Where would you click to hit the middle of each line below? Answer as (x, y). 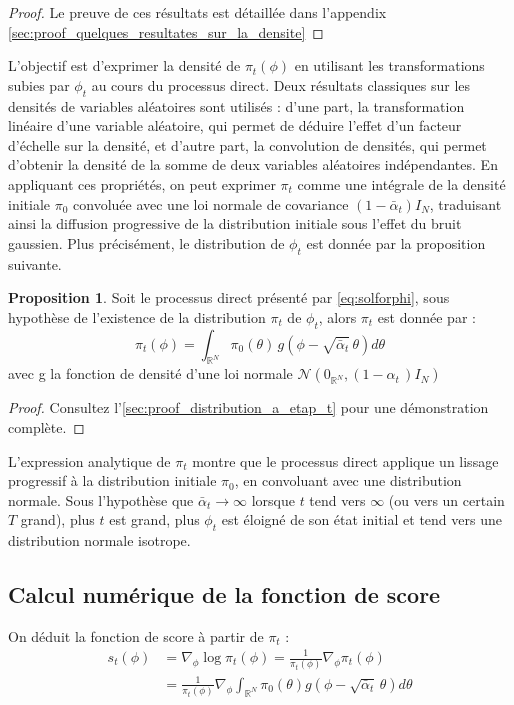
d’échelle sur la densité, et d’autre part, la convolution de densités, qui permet (247, 144)
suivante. (35, 263)
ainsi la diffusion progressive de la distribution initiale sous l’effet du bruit (235, 223)
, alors (337, 316)
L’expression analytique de (89, 460)
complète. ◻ (46, 426)
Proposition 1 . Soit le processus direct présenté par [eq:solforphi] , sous (229, 297)
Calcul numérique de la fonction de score (224, 594)
